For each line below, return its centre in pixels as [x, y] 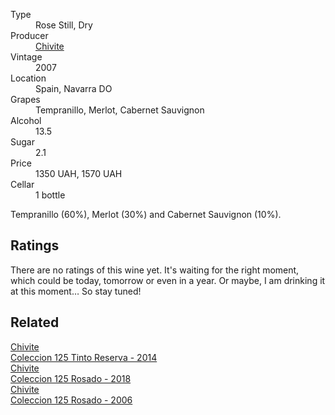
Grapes [25, 99]
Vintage [26, 57]
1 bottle [50, 195]
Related [35, 322]
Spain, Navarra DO [74, 88]
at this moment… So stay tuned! [76, 291]
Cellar [22, 184]
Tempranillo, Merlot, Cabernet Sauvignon [120, 110]
